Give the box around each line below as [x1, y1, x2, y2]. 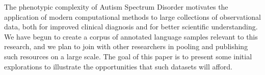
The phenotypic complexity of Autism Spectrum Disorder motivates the [4, 2, 228, 12]
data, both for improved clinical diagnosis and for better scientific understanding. [4, 21, 258, 32]
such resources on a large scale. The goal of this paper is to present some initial [4, 51, 252, 61]
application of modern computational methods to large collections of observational [4, 11, 261, 22]
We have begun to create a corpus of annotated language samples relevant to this [4, 31, 258, 42]
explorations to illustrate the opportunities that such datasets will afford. [4, 61, 232, 71]
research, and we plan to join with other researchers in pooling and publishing [4, 41, 248, 52]
